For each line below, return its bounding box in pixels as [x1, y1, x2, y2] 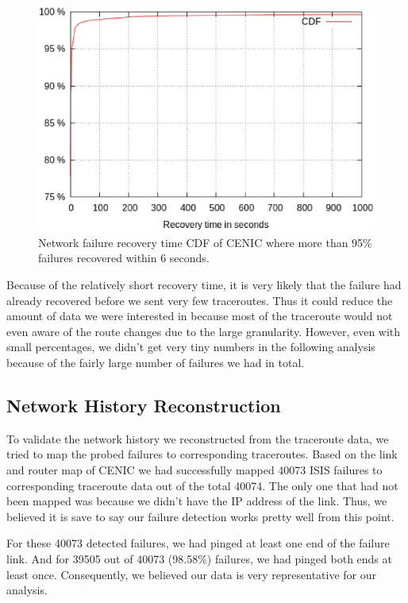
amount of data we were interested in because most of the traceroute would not [6, 307, 393, 324]
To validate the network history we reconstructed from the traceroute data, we [6, 430, 389, 446]
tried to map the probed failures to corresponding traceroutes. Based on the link [6, 446, 398, 462]
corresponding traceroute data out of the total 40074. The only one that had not [6, 477, 398, 493]
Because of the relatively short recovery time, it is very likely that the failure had [6, 276, 402, 292]
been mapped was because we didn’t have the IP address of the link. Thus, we [6, 493, 387, 509]
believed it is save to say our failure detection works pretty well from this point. [6, 508, 395, 524]
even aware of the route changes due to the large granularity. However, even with [6, 323, 401, 339]
